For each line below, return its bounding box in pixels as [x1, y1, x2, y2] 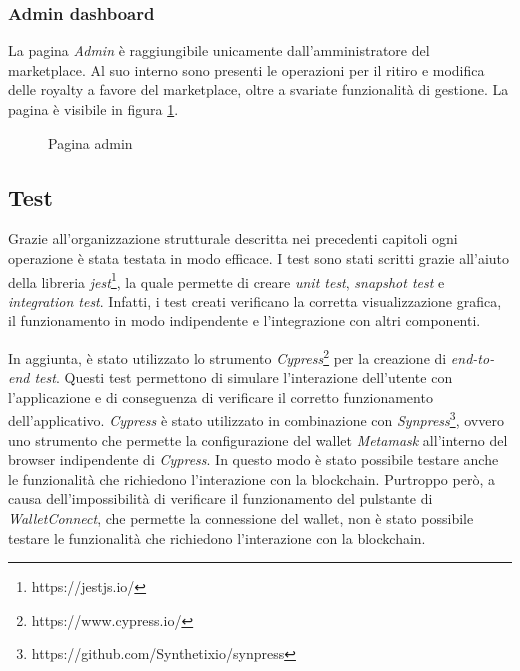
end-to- [450, 347, 495, 368]
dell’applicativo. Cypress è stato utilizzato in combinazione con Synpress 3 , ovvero [8, 407, 504, 431]
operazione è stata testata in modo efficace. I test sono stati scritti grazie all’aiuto [8, 247, 510, 268]
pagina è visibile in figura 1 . [8, 99, 179, 119]
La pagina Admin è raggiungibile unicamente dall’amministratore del [8, 40, 430, 61]
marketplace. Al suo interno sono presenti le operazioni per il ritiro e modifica [8, 59, 485, 80]
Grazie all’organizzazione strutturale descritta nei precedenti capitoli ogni [8, 228, 458, 249]
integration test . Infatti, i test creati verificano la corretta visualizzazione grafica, [8, 290, 502, 311]
